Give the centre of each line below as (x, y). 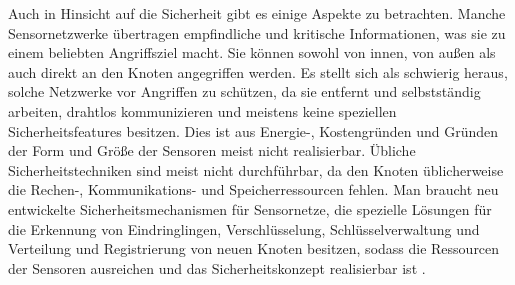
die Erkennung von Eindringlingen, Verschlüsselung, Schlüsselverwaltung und (244, 228)
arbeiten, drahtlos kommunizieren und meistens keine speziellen (202, 110)
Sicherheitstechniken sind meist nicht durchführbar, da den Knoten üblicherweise (256, 169)
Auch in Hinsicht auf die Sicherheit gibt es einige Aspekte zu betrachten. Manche (257, 13)
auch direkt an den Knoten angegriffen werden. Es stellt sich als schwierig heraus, (258, 71)
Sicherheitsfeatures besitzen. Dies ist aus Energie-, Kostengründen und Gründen (253, 130)
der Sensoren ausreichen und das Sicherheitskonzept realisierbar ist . (217, 267)
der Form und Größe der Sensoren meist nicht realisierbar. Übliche (212, 150)
